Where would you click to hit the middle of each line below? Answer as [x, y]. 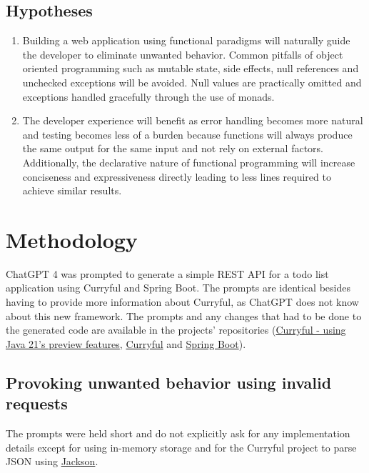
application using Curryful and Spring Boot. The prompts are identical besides [178, 288]
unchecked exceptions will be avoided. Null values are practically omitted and [192, 82]
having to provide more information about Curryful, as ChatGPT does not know [182, 302]
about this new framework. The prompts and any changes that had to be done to [184, 315]
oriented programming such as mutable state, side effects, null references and [191, 68]
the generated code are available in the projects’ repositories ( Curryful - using [176, 330]
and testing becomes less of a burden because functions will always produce [187, 134]
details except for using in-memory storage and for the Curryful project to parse [181, 447]
